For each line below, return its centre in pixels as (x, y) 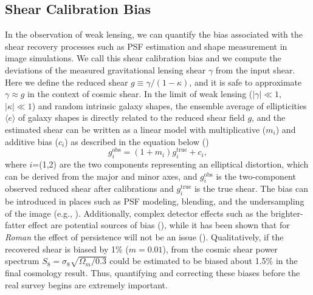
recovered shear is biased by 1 (60, 249)
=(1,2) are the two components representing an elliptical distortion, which (170, 164)
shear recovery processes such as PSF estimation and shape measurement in (146, 46)
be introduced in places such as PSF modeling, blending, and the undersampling (155, 201)
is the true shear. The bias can (251, 188)
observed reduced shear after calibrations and (89, 188)
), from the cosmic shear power (220, 249)
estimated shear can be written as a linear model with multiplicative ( (136, 129)
